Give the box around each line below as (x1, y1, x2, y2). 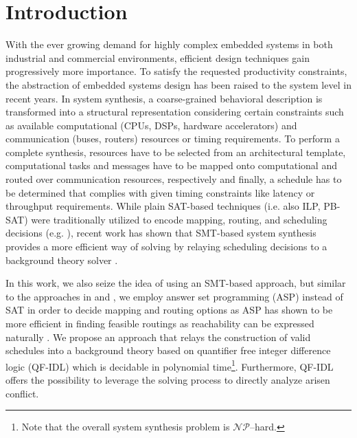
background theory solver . (5, 252, 118, 267)
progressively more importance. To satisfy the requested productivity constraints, (5, 64, 347, 78)
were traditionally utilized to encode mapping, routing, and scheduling (31, 212, 327, 226)
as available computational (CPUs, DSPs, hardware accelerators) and (5, 118, 297, 132)
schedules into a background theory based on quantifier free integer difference (5, 343, 331, 358)
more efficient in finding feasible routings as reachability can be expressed (5, 316, 314, 330)
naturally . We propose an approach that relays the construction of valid (5, 329, 311, 344)
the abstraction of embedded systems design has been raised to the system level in (5, 77, 352, 91)
